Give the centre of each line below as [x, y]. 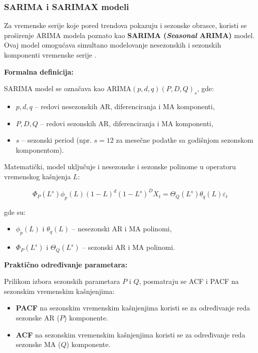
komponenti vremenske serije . [50, 55]
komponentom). [40, 149]
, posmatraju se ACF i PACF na [189, 281]
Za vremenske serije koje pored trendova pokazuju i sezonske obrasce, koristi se [125, 25]
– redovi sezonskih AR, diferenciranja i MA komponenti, [127, 123]
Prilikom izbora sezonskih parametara [62, 281]
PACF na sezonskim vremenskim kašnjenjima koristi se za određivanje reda [133, 308]
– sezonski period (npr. [57, 140]
